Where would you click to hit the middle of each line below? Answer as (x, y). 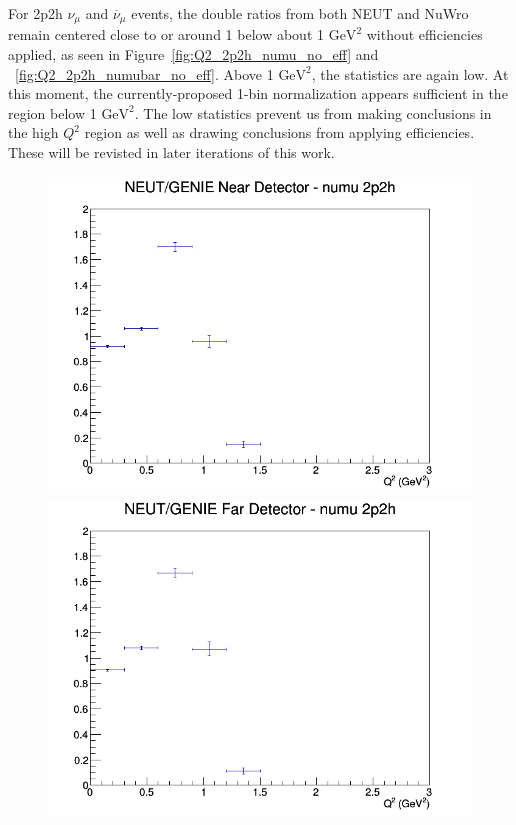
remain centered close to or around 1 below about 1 (166, 34)
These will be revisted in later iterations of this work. (171, 152)
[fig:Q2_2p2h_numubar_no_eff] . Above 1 (144, 73)
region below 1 (52, 112)
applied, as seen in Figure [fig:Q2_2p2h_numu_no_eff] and (193, 54)
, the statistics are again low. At (410, 73)
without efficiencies (424, 34)
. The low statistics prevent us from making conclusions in (313, 112)
